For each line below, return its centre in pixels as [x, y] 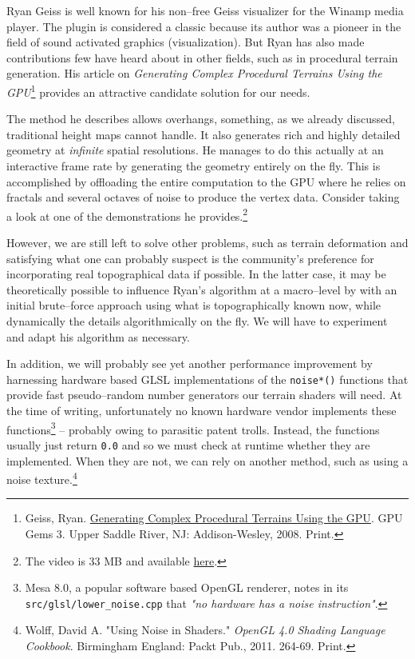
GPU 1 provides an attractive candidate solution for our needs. [158, 90]
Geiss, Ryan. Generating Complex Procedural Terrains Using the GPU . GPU [214, 518]
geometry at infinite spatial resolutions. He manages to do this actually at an [195, 150]
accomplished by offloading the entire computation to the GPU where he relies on [206, 181]
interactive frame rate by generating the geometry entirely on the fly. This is [194, 166]
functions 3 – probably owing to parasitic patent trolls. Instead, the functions [193, 428]
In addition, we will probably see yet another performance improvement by [190, 363]
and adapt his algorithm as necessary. [98, 336]
